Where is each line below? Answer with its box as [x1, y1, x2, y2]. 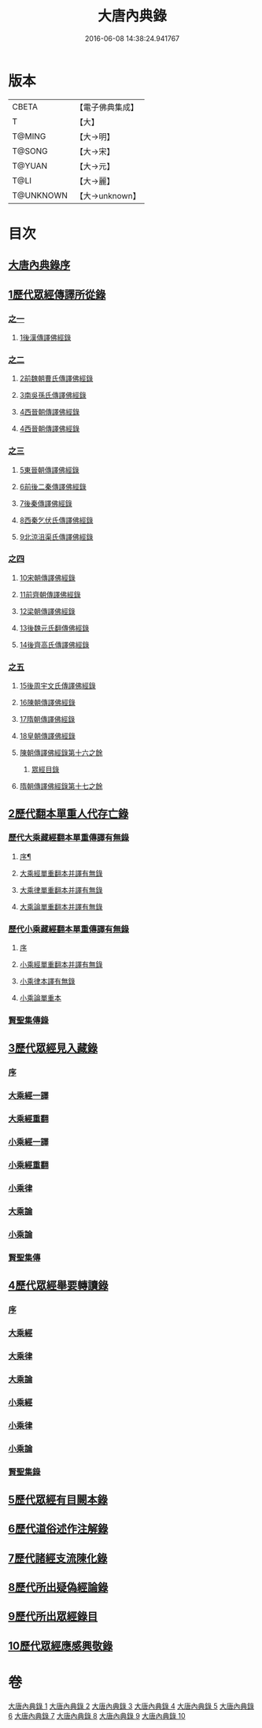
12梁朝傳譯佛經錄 [19, 606, 76, 615]
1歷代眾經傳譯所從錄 [8, 288, 106, 301]
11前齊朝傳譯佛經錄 [19, 589, 81, 599]
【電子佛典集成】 [75, 102, 139, 113]
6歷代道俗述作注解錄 [8, 1522, 109, 1536]
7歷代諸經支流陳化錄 [8, 1551, 108, 1565]
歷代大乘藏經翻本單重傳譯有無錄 [8, 832, 130, 843]
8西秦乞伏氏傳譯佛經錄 [19, 515, 94, 525]
